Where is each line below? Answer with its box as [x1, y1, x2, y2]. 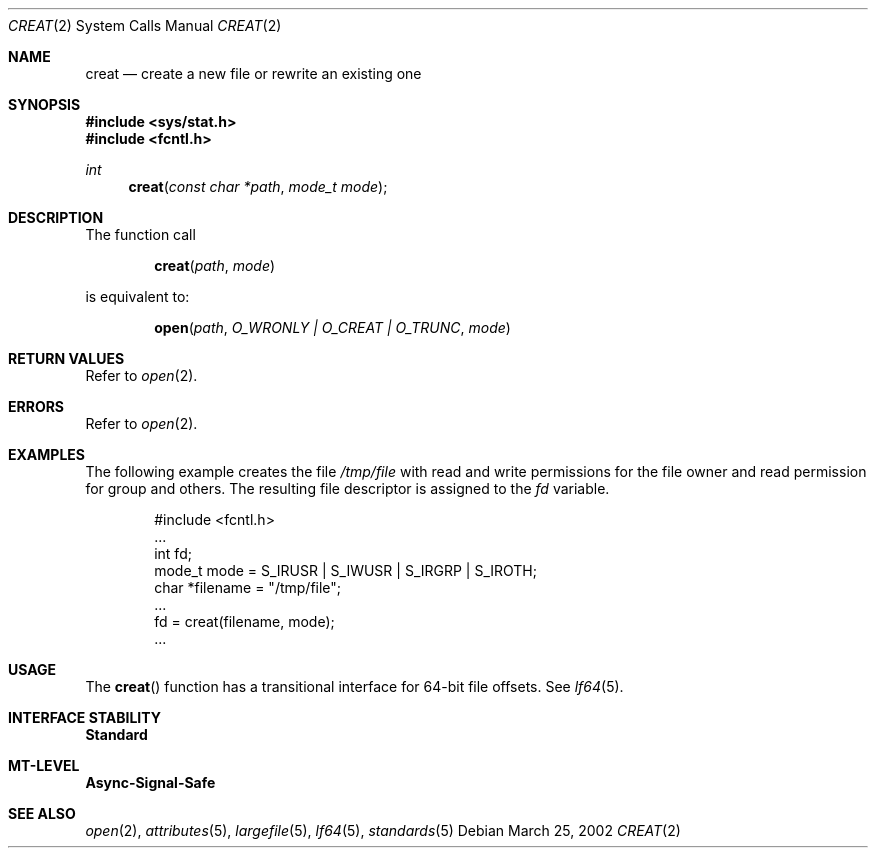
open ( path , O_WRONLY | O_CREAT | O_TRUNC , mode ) [154, 319, 511, 336]
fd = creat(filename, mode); [154, 613, 335, 630]
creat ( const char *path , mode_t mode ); [128, 178, 388, 195]
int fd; [154, 545, 192, 562]
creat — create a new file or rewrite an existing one [85, 65, 422, 82]
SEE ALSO [8, 805, 76, 822]
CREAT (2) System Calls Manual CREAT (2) [8, 17, 282, 34]
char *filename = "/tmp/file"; [154, 579, 342, 596]
